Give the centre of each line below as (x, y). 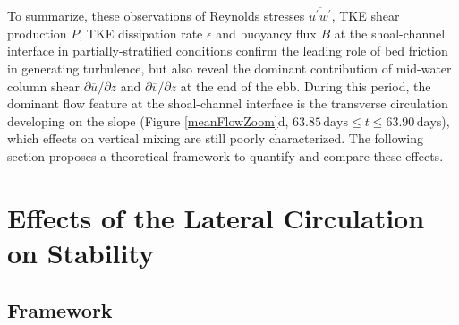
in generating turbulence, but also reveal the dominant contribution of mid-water (229, 68)
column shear (44, 86)
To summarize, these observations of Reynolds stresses (156, 16)
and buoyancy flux (266, 33)
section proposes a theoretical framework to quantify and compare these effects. (225, 156)
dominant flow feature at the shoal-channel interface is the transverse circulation (228, 103)
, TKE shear (365, 16)
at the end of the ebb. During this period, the (306, 86)
